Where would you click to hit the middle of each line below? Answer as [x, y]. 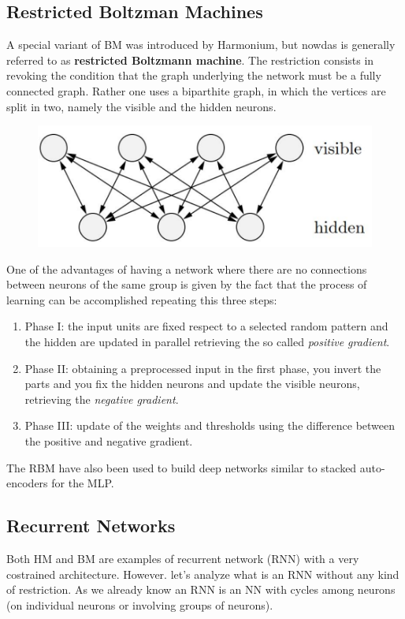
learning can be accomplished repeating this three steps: [142, 299]
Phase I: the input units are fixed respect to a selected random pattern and [206, 326]
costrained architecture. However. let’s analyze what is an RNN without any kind [203, 574]
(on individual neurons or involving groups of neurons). [140, 604]
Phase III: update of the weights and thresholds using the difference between [210, 425]
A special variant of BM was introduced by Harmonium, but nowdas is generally [201, 45]
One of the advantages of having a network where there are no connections [187, 268]
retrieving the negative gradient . [102, 399]
